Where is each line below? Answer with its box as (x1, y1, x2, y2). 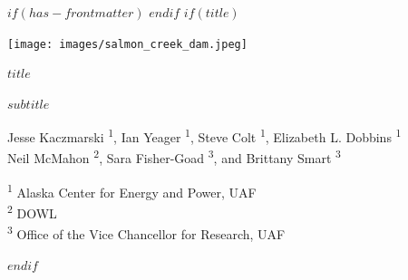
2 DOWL (7, 201, 57, 222)
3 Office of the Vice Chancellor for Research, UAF (7, 222, 286, 244)
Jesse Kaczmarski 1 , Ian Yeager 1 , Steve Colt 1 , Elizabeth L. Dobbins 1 (7, 125, 402, 147)
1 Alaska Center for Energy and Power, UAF (7, 179, 257, 201)
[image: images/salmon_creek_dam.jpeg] (7, 37, 248, 51)
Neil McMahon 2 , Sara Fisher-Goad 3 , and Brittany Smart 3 (7, 146, 341, 168)
